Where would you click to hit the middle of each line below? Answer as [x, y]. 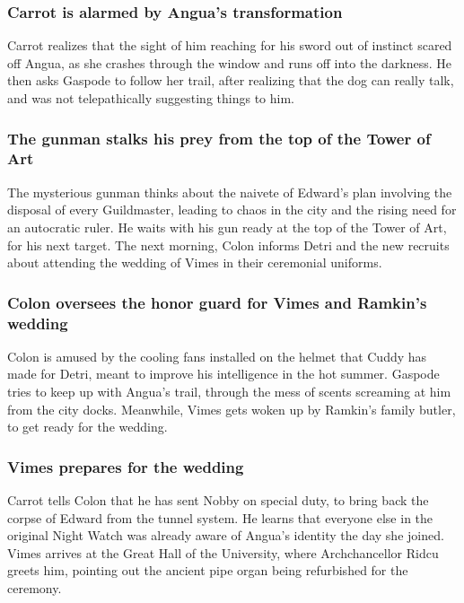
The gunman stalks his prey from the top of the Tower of [219, 138]
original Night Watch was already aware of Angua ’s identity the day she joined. [226, 535]
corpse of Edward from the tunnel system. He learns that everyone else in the [220, 517]
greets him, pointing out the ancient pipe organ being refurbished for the [208, 570]
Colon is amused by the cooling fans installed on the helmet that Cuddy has [217, 356]
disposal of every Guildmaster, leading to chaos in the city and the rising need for [232, 210]
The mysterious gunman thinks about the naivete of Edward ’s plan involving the [230, 192]
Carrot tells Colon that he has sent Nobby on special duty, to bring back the [218, 500]
